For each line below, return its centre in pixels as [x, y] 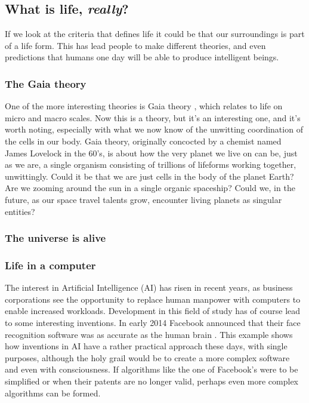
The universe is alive [55, 238]
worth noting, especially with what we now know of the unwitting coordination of [154, 129]
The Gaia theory [46, 83]
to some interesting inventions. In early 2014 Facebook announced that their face [153, 322]
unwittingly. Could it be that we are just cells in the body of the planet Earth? [149, 176]
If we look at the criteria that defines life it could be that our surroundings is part [155, 34]
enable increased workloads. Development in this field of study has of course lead [153, 311]
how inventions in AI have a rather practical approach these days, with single [146, 346]
